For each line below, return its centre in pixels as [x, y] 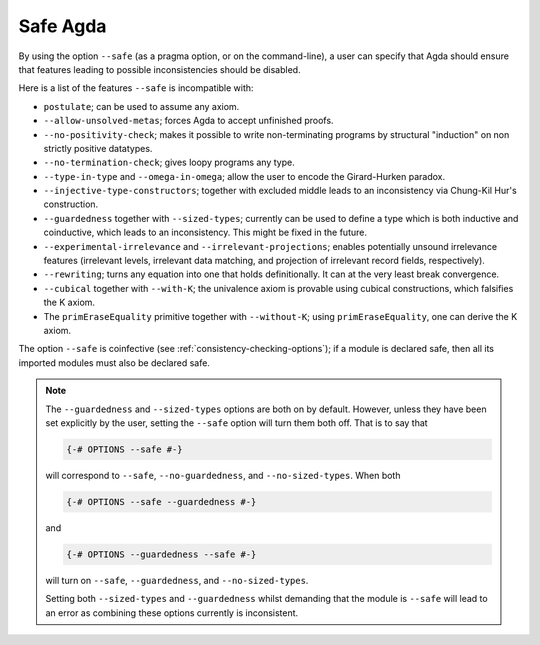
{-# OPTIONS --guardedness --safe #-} [161, 554]
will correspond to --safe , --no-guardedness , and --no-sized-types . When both [223, 475]
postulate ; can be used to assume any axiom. [141, 106]
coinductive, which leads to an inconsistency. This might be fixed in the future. [205, 232]
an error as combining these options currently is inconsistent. [172, 612]
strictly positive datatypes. [98, 148]
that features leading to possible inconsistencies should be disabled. [159, 69]
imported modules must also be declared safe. [114, 362]
